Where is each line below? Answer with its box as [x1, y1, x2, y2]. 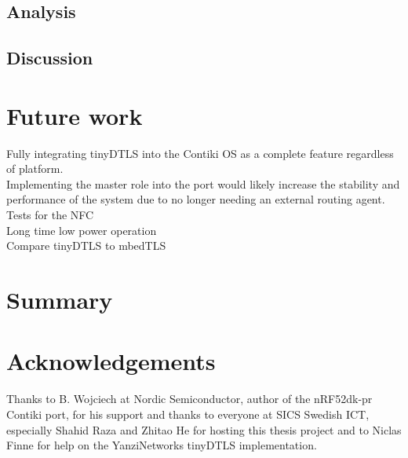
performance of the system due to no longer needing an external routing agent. [6, 191, 385, 207]
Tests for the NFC [6, 207, 94, 223]
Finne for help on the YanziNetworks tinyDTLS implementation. [6, 437, 317, 453]
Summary [6, 284, 113, 316]
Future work [6, 99, 143, 131]
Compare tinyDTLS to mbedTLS [6, 237, 166, 254]
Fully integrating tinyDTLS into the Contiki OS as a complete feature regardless [6, 145, 394, 161]
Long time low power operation [6, 222, 157, 238]
